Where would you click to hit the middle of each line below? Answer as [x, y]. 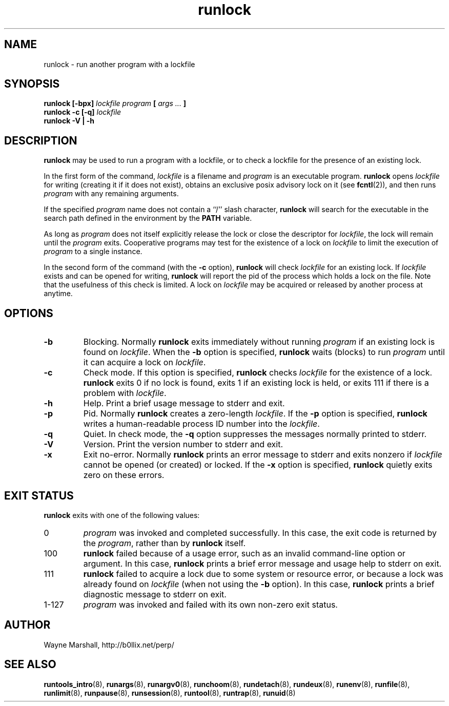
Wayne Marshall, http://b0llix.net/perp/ [109, 645]
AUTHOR [27, 625]
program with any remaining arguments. [111, 194]
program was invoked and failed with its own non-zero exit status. [210, 604]
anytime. [58, 294]
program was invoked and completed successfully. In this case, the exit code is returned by [260, 533]
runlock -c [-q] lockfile [83, 112]
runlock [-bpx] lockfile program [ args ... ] [115, 103]
